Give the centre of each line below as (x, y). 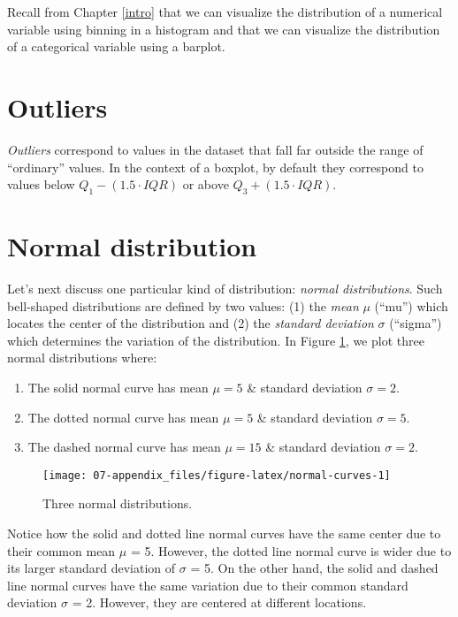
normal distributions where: (82, 358)
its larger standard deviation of (92, 568)
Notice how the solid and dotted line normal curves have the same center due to (224, 533)
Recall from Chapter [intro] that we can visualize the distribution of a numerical (225, 11)
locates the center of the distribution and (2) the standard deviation (191, 323)
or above (206, 184)
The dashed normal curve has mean (124, 447)
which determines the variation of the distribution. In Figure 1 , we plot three (216, 340)
